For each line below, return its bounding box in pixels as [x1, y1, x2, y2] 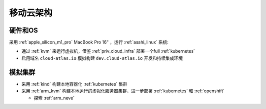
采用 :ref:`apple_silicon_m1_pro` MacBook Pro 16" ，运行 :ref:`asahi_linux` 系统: [9, 39, 168, 45]
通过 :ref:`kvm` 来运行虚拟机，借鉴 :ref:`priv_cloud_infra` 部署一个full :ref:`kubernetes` [21, 48, 195, 54]
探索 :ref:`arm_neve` [33, 95, 75, 101]
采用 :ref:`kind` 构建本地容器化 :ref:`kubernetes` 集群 [21, 81, 128, 87]
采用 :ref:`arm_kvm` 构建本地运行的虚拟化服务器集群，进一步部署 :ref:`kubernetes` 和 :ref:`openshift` [21, 88, 225, 94]
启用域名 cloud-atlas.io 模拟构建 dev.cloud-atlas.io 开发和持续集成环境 [21, 55, 183, 61]
